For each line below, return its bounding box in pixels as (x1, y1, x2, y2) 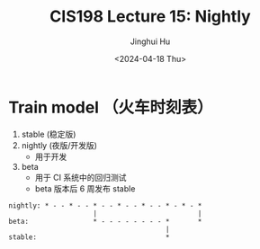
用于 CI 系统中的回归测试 (34, 172, 127, 182)
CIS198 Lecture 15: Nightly (49, 6, 251, 27)
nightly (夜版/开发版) (21, 139, 98, 150)
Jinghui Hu (130, 36, 171, 47)
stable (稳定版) (21, 129, 76, 139)
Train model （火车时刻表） (8, 97, 213, 118)
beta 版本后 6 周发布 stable (34, 182, 136, 194)
